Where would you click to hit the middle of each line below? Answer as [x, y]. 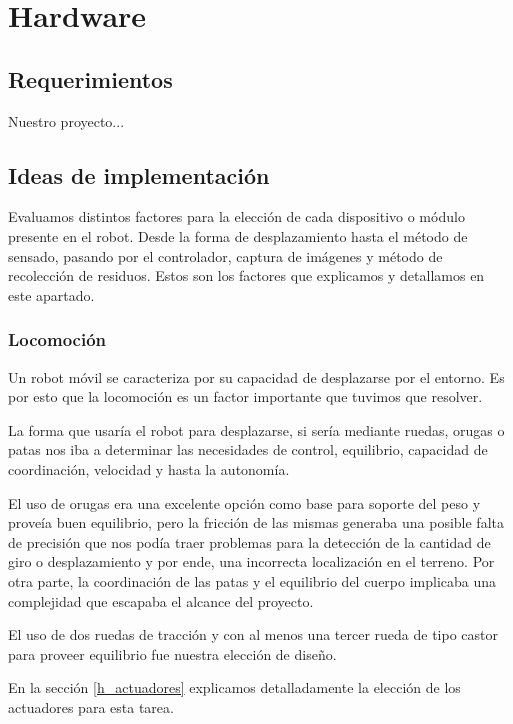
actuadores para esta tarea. [91, 706]
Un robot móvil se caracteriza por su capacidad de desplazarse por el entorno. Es [256, 376]
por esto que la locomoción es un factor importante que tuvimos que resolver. [245, 396]
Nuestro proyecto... [66, 120]
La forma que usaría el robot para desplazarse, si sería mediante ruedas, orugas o [256, 429]
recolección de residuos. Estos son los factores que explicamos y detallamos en [246, 275]
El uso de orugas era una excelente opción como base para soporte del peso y [244, 502]
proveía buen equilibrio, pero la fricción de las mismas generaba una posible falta [256, 522]
